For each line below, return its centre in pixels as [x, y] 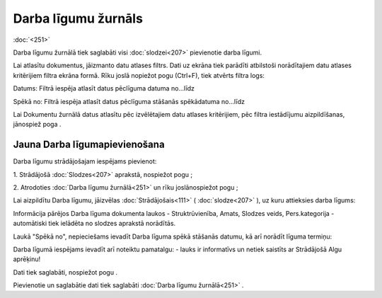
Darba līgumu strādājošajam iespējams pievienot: [85, 161]
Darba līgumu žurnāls [78, 18]
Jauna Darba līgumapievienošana [89, 145]
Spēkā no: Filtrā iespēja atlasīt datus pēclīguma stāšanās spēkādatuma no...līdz [129, 101]
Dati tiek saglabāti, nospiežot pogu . [65, 272]
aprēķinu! [27, 259]
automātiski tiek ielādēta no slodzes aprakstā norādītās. [94, 224]
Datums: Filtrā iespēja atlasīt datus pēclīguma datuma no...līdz [104, 88]
